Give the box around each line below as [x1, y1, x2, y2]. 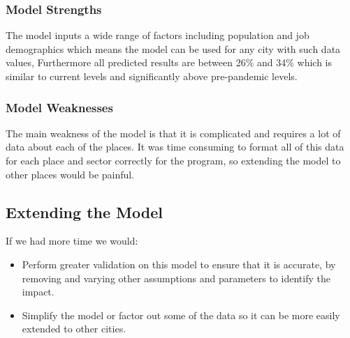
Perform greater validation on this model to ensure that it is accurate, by [22, 256, 336, 271]
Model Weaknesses [6, 98, 113, 116]
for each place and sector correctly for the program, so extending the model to [6, 153, 341, 167]
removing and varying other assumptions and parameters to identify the [22, 270, 330, 285]
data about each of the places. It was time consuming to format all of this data [6, 139, 344, 154]
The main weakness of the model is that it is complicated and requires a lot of [6, 125, 341, 140]
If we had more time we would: [6, 233, 138, 248]
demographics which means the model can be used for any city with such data [6, 41, 341, 56]
